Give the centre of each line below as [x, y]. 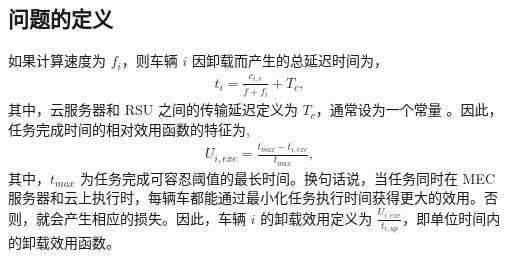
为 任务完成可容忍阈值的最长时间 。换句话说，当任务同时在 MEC [287, 177]
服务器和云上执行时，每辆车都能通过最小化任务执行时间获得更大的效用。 [246, 197]
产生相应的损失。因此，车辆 [154, 217]
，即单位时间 [444, 217]
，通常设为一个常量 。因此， [409, 109]
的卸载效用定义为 [316, 217]
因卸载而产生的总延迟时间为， [289, 60]
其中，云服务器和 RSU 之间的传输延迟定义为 [153, 109]
